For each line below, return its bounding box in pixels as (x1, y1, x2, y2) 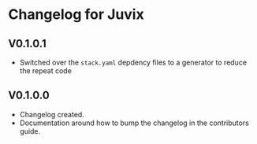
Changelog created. (19, 109, 84, 119)
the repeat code (19, 66, 73, 76)
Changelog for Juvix (8, 6, 144, 24)
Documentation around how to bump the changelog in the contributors (19, 118, 250, 127)
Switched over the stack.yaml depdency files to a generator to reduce (19, 57, 247, 67)
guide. (19, 126, 41, 135)
